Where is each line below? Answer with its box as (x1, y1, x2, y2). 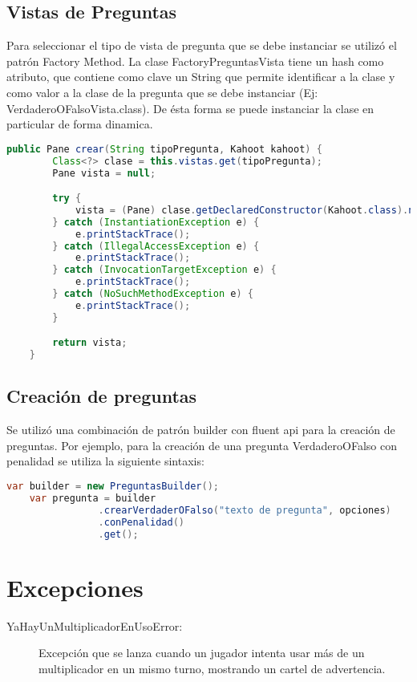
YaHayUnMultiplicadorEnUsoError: (6, 617, 183, 634)
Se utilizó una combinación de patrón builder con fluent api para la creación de (6, 421, 395, 438)
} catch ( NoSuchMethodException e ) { (52, 288, 253, 300)
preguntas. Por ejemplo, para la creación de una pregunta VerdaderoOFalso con (6, 436, 397, 453)
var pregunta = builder (29, 492, 156, 504)
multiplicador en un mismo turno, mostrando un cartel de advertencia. (38, 660, 386, 676)
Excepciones (6, 570, 144, 603)
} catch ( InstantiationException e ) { (52, 216, 260, 228)
